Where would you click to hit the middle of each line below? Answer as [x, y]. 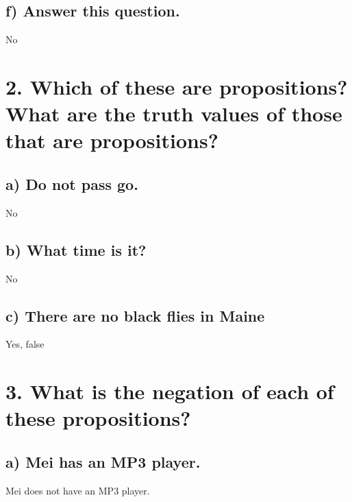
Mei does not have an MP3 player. [78, 490]
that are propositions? [112, 140]
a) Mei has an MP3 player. [103, 461]
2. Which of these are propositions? [177, 86]
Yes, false [25, 344]
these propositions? [98, 418]
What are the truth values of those [174, 113]
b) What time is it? [76, 249]
